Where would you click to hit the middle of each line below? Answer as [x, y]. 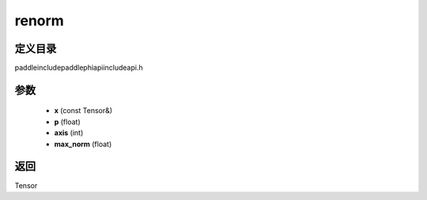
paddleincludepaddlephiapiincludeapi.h [79, 68]
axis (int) [69, 133]
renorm [40, 21]
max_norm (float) [83, 144]
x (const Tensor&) [83, 111]
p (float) [67, 122]
